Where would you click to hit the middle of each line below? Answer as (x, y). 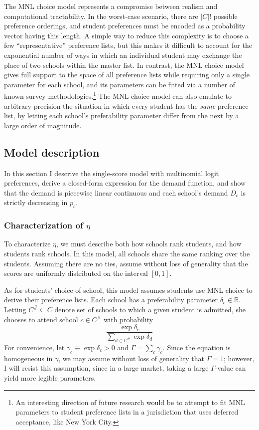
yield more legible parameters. (50, 377)
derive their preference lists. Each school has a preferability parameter (111, 300)
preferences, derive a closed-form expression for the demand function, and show (125, 183)
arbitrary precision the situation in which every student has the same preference (126, 106)
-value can (230, 368)
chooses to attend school (41, 319)
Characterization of (44, 225)
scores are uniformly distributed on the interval (76, 273)
